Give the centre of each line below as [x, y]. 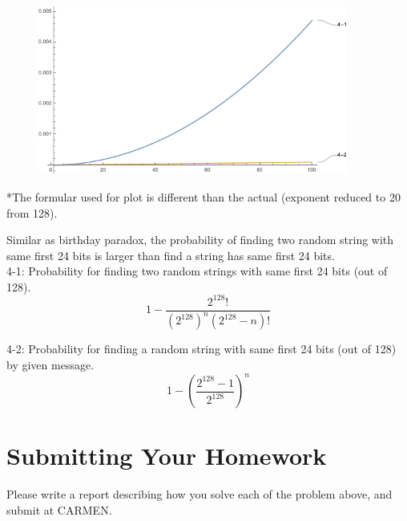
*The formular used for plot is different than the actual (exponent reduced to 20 [203, 196]
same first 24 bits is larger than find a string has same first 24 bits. [171, 255]
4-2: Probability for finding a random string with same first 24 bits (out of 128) [201, 349]
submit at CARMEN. [59, 509]
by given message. [50, 364]
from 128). [32, 212]
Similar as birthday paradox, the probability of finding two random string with [200, 240]
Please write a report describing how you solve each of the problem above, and [199, 494]
